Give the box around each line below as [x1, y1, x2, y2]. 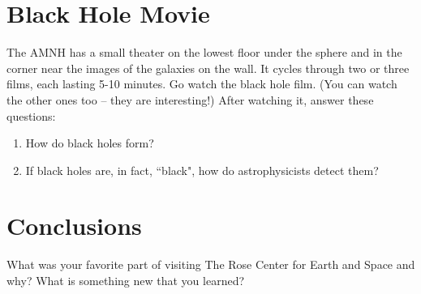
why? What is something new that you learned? [6, 272, 245, 288]
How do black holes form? [25, 134, 154, 151]
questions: [6, 107, 56, 124]
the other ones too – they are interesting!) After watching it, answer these [6, 91, 374, 108]
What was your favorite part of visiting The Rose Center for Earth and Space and [6, 256, 415, 273]
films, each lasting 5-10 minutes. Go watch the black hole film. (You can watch [6, 75, 397, 92]
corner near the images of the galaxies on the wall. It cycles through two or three [6, 59, 410, 76]
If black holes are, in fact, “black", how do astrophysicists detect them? [25, 161, 379, 178]
